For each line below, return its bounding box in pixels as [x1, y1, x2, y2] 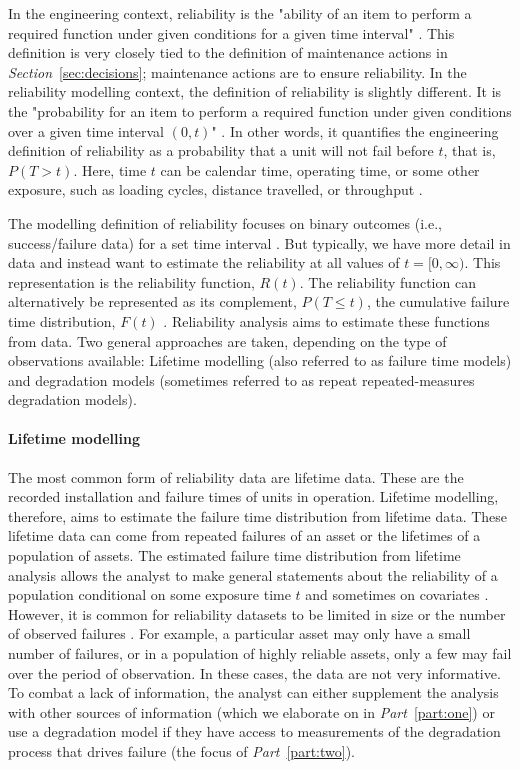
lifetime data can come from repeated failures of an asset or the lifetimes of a [8, 525, 481, 546]
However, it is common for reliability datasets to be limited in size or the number [8, 603, 506, 624]
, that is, [443, 140, 496, 161]
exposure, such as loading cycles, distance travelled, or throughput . [8, 179, 423, 200]
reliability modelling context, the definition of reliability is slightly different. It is [8, 81, 502, 102]
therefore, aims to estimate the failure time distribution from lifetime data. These [8, 505, 508, 526]
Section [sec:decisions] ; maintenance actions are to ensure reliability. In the [8, 61, 467, 82]
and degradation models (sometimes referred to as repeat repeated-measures [8, 369, 475, 390]
